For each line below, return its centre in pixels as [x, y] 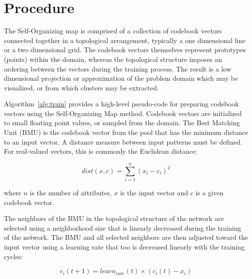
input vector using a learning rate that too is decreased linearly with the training [124, 246]
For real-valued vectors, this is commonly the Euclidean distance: [101, 151]
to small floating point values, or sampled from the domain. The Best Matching [122, 123]
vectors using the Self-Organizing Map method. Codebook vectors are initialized [123, 113]
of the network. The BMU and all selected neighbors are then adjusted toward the [126, 237]
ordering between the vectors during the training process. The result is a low [118, 68]
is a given [210, 192]
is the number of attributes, [71, 192]
